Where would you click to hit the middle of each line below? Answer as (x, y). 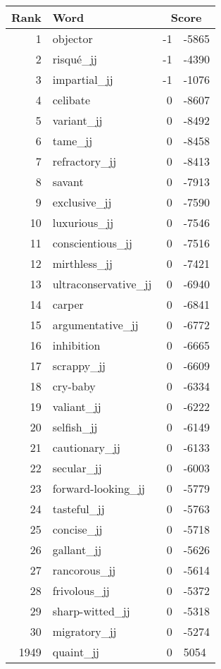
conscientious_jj (92, 243)
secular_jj (77, 468)
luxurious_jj (83, 222)
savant (68, 182)
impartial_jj (83, 79)
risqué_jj (75, 59)
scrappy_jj (79, 366)
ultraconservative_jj (102, 284)
